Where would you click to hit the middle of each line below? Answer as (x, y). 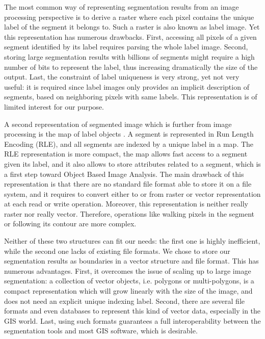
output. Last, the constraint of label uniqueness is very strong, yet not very (122, 77)
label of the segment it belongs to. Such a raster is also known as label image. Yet (132, 27)
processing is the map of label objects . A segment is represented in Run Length (129, 134)
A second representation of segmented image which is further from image (118, 124)
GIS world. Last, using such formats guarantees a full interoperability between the (132, 320)
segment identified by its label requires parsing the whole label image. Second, (126, 47)
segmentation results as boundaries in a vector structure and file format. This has (131, 261)
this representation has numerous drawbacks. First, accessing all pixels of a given (130, 36)
